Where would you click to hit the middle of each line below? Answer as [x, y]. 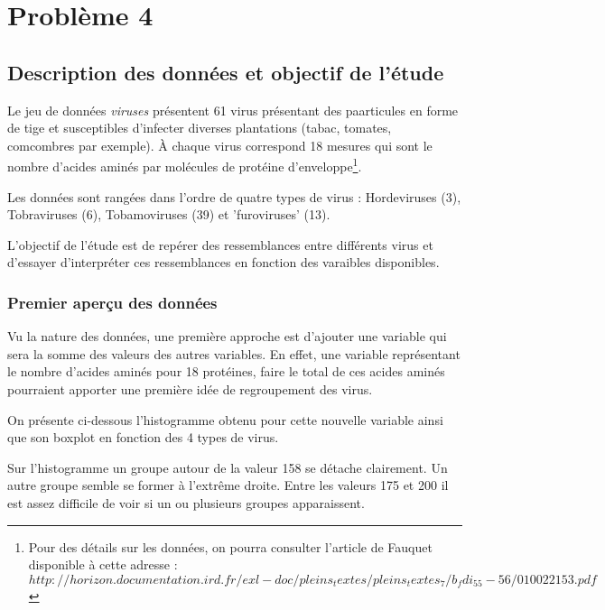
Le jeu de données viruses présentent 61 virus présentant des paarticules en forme [233, 110]
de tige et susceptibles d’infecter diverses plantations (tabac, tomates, [200, 128]
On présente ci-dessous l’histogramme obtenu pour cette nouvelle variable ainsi [225, 419]
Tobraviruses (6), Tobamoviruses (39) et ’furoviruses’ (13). [169, 214]
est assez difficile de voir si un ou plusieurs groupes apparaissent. [186, 502]
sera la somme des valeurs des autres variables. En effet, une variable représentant [234, 353]
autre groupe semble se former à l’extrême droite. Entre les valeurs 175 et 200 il [228, 485]
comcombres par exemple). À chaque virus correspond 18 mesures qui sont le [220, 145]
